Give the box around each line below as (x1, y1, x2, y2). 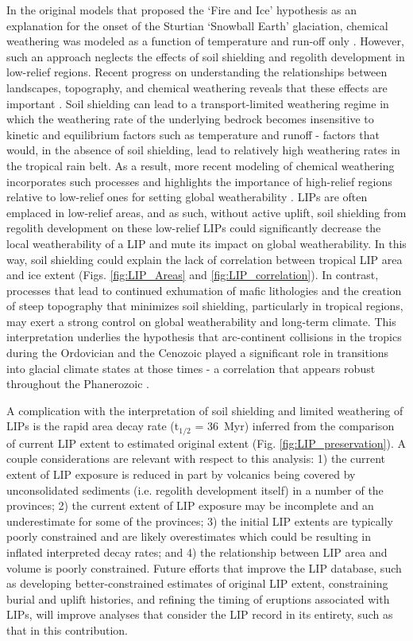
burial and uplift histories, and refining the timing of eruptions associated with (6, 590, 390, 607)
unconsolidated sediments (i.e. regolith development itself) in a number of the (6, 481, 384, 498)
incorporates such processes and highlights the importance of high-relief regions (6, 173, 392, 189)
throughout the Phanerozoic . (6, 375, 149, 392)
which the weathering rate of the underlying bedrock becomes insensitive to (6, 111, 374, 127)
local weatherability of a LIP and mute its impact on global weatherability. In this (6, 235, 407, 251)
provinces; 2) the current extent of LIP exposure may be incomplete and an (6, 497, 374, 514)
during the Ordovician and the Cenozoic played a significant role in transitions (6, 344, 389, 361)
